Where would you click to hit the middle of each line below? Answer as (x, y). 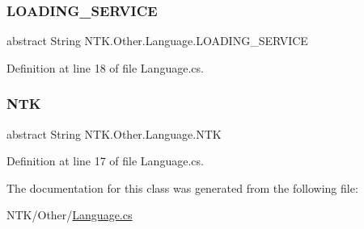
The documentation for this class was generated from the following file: (182, 187)
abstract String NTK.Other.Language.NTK (114, 133)
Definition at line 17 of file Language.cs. (105, 161)
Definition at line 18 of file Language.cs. (105, 67)
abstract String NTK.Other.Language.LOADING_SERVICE (157, 41)
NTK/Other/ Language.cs (70, 215)
